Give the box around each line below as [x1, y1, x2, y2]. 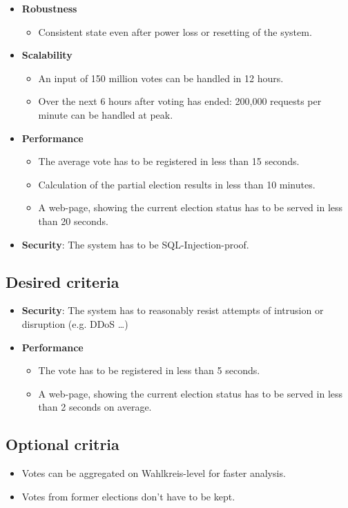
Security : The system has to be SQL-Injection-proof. [21, 237, 249, 251]
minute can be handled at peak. [38, 107, 173, 121]
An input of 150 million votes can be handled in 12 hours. [38, 70, 284, 85]
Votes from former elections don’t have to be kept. [21, 489, 235, 503]
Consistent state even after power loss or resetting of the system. [38, 24, 312, 39]
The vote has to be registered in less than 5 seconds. [38, 363, 260, 378]
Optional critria [6, 433, 119, 455]
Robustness [21, 1, 77, 15]
